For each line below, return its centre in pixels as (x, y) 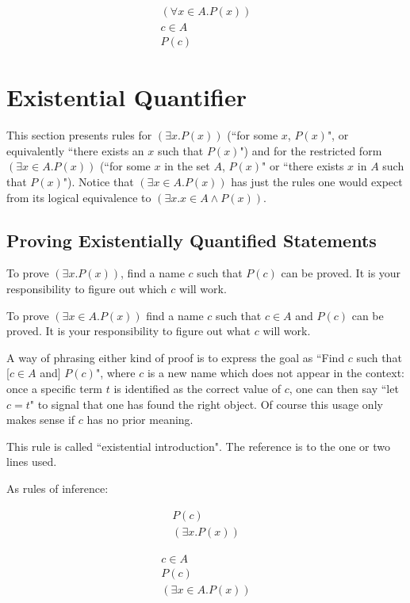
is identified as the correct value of (197, 388)
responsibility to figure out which (87, 288)
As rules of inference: (57, 488)
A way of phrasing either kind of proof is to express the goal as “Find (176, 357)
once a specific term (55, 388)
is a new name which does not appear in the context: (276, 373)
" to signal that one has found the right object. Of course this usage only (206, 404)
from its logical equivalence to (79, 197)
